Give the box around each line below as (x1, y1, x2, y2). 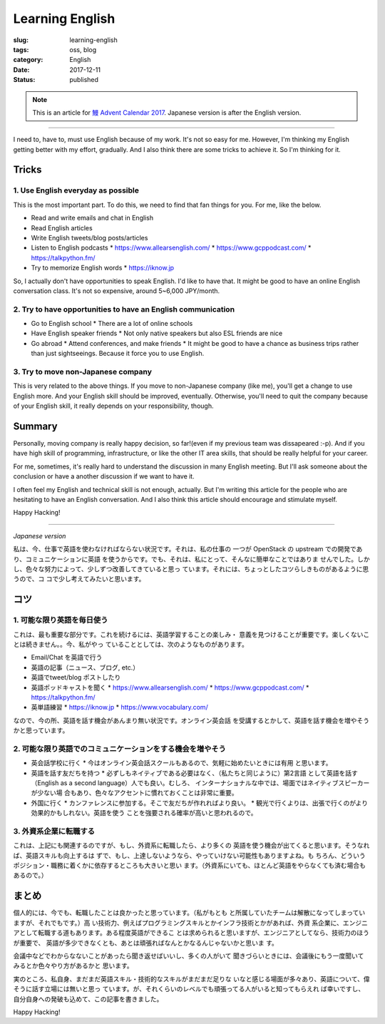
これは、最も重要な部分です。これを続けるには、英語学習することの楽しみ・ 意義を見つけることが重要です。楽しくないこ (13, 630, 370, 638)
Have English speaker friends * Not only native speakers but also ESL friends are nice (31, 329, 283, 338)
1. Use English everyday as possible (13, 185, 139, 195)
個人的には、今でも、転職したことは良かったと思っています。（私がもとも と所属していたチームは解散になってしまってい (13, 908, 366, 917)
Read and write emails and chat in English (31, 214, 153, 222)
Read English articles (31, 223, 93, 232)
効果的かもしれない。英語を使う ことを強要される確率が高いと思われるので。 (31, 809, 257, 817)
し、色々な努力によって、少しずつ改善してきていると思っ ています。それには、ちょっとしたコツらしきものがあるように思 (13, 565, 369, 573)
